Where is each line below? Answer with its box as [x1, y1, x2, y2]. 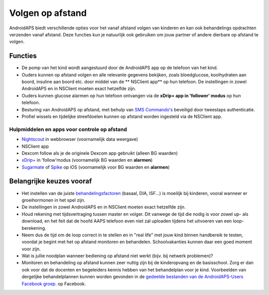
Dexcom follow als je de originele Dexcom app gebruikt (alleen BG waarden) [21, 150, 178, 156]
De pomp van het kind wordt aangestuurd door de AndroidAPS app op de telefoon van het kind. [21, 65, 218, 71]
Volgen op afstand [9, 7, 87, 18]
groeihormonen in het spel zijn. [21, 197, 86, 203]
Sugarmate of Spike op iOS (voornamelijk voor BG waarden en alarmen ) [21, 164, 170, 170]
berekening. [21, 225, 47, 231]
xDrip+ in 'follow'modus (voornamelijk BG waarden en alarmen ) [21, 157, 153, 163]
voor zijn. [21, 246, 41, 252]
